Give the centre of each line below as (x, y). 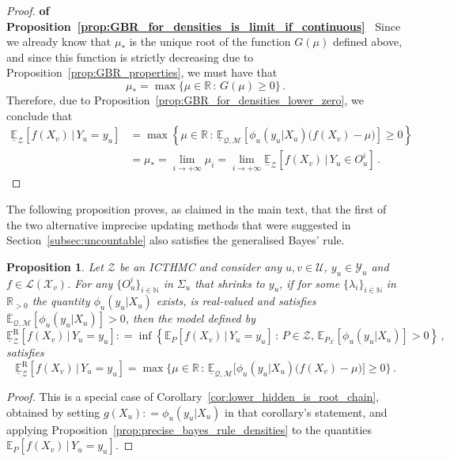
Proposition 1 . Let (55, 266)
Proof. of (28, 10)
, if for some (310, 283)
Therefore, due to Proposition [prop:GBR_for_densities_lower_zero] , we (185, 99)
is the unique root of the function (210, 42)
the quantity (61, 301)
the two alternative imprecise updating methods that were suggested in (179, 224)
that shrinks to (230, 283)
